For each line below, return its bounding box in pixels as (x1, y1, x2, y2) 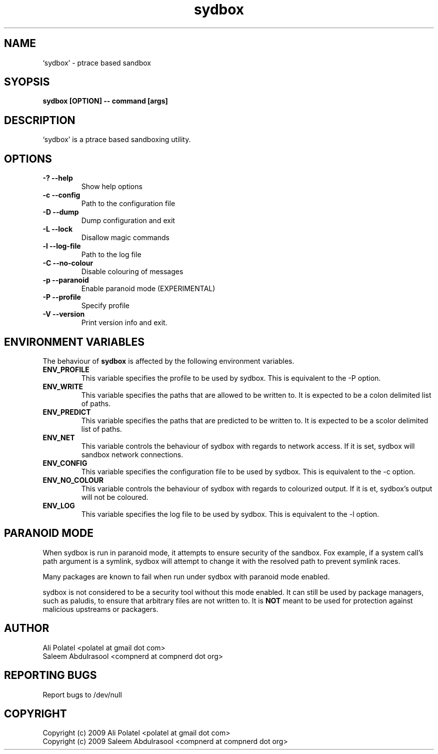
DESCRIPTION (4, 114, 75, 127)
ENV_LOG (42, 501, 75, 510)
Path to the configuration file (81, 199, 175, 208)
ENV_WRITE (42, 382, 83, 391)
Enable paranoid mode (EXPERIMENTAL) (81, 284, 215, 293)
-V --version (42, 310, 85, 319)
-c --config (42, 191, 80, 200)
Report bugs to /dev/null (42, 690, 122, 699)
